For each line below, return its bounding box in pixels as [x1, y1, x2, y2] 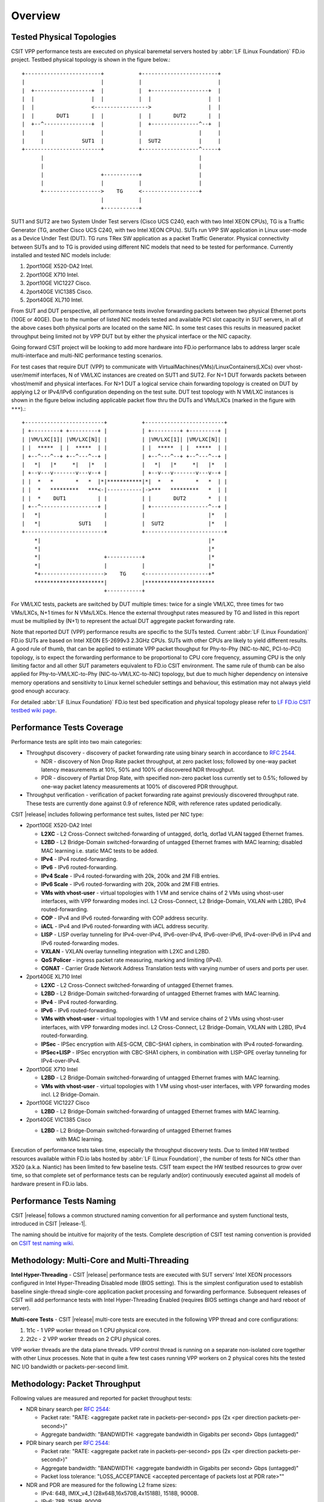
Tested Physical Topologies [11, 32, 116, 42]
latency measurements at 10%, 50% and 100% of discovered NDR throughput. [41, 766, 235, 773]
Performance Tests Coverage [11, 722, 124, 732]
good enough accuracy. [11, 687, 70, 695]
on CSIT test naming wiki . [11, 1239, 74, 1247]
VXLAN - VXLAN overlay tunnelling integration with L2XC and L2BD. [41, 948, 210, 955]
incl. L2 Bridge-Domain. [41, 1090, 100, 1098]
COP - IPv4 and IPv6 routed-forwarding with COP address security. [41, 914, 208, 922]
